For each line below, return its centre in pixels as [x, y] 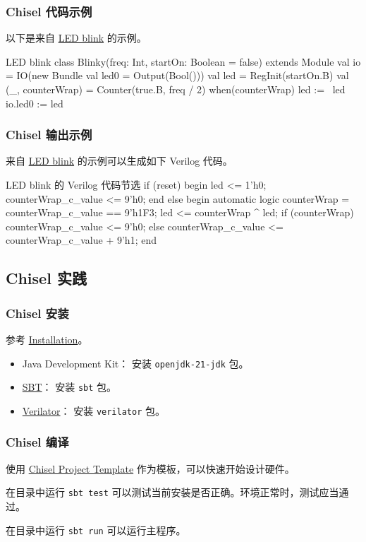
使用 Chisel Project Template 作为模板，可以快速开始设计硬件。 [150, 468]
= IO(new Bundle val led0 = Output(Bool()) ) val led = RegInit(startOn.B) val [177, 75]
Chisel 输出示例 [49, 135]
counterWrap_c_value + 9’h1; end [81, 240]
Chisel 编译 [37, 442]
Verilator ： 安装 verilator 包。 [93, 410]
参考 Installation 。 [47, 339]
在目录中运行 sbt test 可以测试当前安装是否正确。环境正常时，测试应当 [172, 492]
